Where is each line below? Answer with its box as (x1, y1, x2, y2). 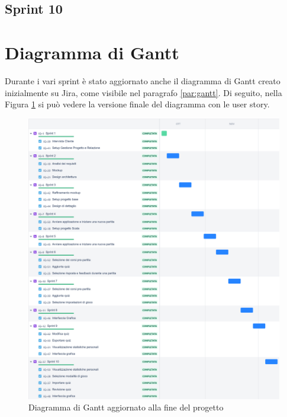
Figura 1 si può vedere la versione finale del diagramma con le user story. (5, 98, 270, 110)
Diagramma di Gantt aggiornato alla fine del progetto (28, 401, 224, 413)
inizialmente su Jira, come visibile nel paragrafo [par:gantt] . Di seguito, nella (5, 86, 282, 98)
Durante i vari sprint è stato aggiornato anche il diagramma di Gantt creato (5, 74, 280, 87)
